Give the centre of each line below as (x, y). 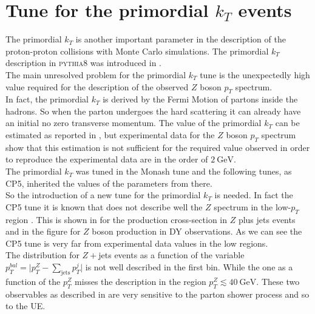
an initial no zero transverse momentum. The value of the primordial (134, 123)
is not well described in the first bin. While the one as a (189, 267)
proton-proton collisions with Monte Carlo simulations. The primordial (137, 51)
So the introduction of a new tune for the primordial (103, 195)
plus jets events (267, 219)
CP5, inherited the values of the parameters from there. (109, 183)
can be (287, 123)
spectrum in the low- (252, 206)
